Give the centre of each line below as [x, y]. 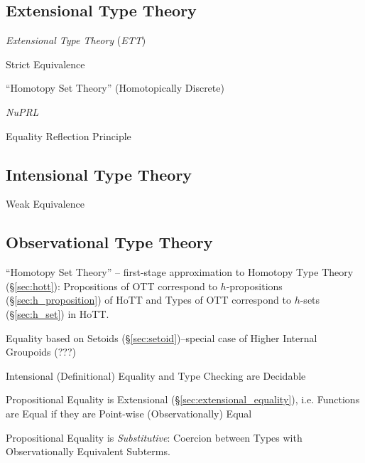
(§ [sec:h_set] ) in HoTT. [58, 313]
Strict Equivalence [45, 64]
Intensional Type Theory [99, 174]
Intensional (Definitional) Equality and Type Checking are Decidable [156, 375]
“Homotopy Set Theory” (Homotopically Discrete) [115, 88]
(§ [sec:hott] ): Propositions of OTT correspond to [111, 286]
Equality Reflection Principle [69, 135]
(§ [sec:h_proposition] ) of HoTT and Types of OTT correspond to [148, 300]
